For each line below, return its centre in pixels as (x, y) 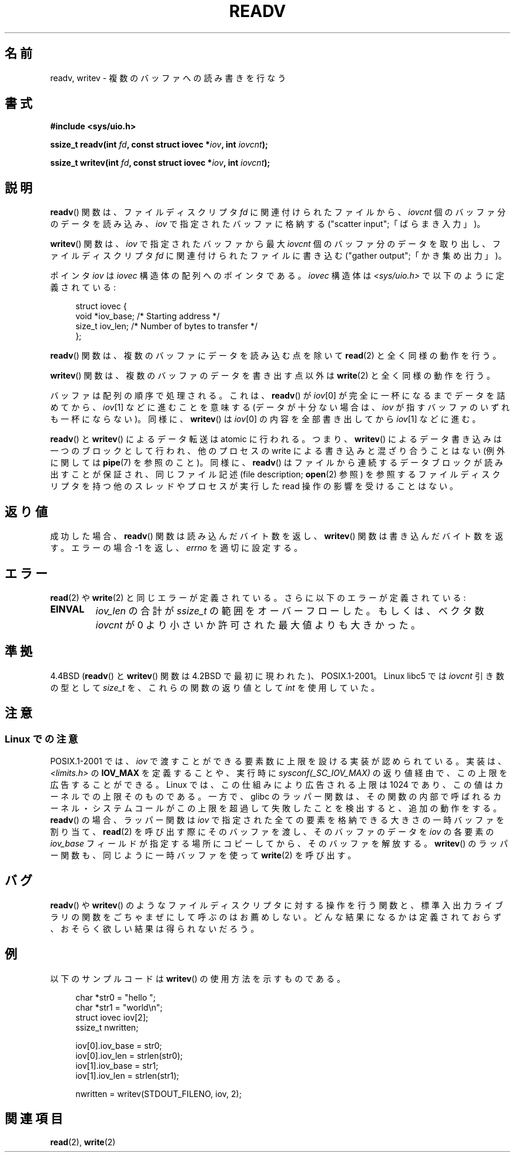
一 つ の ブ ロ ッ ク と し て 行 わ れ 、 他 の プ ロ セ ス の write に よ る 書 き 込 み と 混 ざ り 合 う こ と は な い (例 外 (277, 451)
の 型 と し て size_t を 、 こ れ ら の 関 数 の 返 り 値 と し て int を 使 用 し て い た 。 (215, 687)
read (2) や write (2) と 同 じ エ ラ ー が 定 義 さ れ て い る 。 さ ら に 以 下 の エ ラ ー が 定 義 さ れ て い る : (258, 597)
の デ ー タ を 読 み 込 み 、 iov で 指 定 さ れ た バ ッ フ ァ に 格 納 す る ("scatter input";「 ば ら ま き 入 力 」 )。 (268, 224)
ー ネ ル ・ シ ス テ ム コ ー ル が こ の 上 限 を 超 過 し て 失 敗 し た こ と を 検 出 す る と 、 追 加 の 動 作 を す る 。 (276, 808)
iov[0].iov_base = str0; (119, 1045)
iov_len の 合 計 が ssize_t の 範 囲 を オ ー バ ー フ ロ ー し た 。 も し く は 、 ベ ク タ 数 (290, 611)
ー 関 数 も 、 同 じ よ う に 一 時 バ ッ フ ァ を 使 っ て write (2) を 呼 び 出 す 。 (203, 855)
